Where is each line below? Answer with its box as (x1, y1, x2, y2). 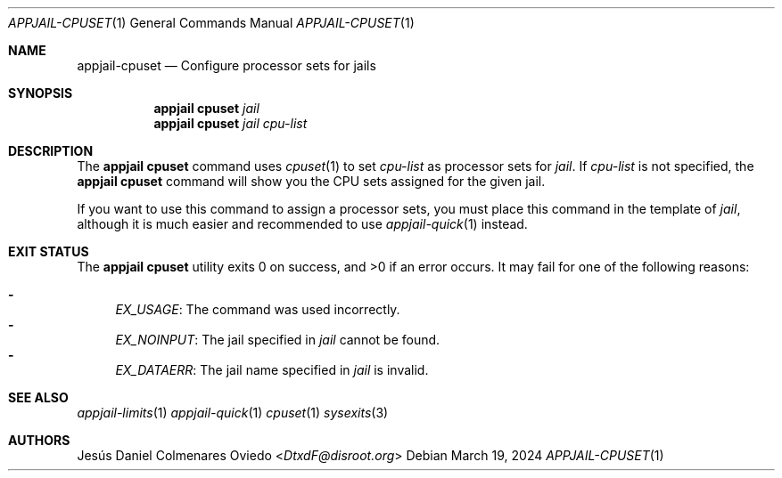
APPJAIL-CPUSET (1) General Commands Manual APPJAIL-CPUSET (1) (8, 15, 415, 30)
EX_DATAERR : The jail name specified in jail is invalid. (115, 362, 429, 377)
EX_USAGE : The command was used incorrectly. (115, 302, 400, 317)
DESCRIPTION (8, 143, 94, 158)
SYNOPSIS (8, 85, 73, 101)
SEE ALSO (8, 390, 69, 405)
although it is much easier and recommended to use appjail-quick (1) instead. (77, 216, 528, 231)
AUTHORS (8, 433, 70, 448)
